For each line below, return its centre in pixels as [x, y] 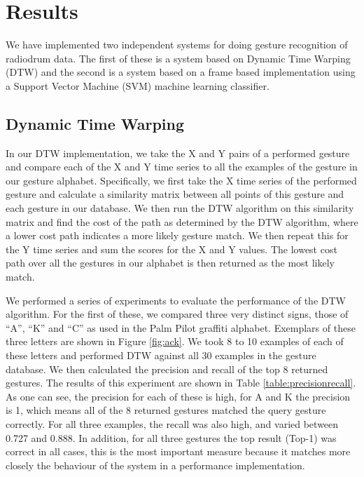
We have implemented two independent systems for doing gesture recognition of [177, 45]
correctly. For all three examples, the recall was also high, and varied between [172, 423]
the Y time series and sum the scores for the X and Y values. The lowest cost [171, 249]
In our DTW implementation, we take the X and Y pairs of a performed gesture [178, 153]
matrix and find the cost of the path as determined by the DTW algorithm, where [182, 221]
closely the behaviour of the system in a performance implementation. [155, 465]
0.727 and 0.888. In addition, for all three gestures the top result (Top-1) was [171, 437]
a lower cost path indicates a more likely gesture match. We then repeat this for [177, 235]
